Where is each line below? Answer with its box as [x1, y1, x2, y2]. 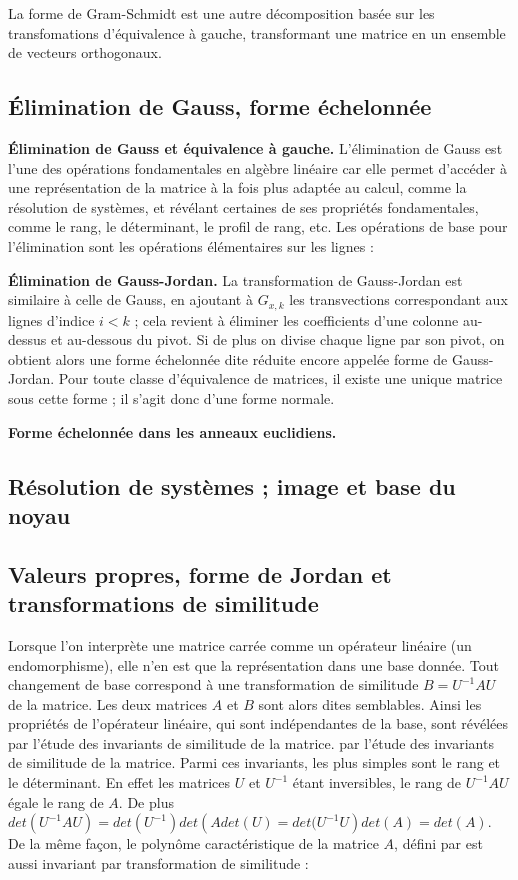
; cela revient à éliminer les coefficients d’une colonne [134, 309, 459, 330]
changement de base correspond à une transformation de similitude [8, 674, 419, 695]
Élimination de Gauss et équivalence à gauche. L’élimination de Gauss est [8, 137, 503, 158]
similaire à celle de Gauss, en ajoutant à [8, 289, 253, 310]
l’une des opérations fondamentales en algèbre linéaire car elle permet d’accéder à [8, 157, 507, 178]
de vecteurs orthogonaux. [8, 42, 162, 63]
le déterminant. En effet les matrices [8, 772, 231, 793]
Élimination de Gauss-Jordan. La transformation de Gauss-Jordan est [8, 269, 463, 290]
